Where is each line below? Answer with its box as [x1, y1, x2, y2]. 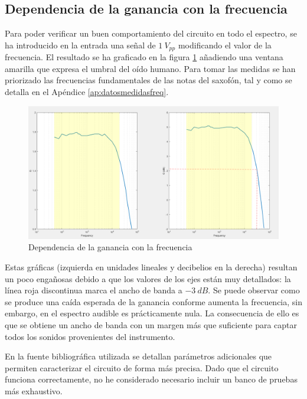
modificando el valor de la [178, 38, 272, 51]
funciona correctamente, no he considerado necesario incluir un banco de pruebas [5, 373, 298, 385]
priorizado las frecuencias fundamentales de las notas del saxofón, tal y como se [5, 74, 292, 86]
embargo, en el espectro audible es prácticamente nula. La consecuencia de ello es [5, 307, 299, 319]
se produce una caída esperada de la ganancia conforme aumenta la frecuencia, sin [5, 295, 302, 308]
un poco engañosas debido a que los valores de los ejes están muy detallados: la [5, 272, 291, 284]
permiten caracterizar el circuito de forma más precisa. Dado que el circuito [5, 361, 279, 374]
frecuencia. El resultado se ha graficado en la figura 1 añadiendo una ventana [5, 51, 283, 63]
